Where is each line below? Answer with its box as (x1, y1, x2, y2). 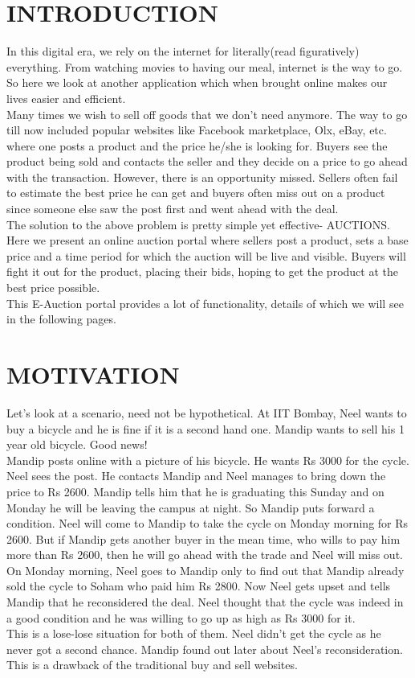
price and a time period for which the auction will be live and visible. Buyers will (6, 247, 406, 264)
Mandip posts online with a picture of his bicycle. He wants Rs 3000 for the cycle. (6, 451, 409, 468)
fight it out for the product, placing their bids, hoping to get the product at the (6, 263, 398, 280)
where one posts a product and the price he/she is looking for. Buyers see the (6, 137, 388, 154)
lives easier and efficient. (6, 89, 126, 106)
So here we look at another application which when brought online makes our (6, 74, 388, 91)
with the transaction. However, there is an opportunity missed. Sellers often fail (6, 168, 398, 185)
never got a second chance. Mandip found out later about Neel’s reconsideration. (6, 640, 403, 657)
